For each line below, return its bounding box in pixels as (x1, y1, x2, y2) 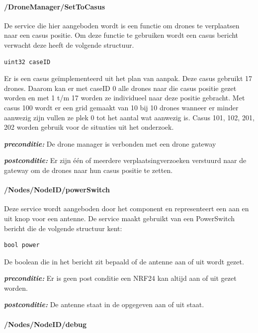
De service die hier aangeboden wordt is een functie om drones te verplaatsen (4, 20, 240, 30)
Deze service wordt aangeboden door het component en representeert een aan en (4, 203, 249, 214)
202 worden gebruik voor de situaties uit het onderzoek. (4, 122, 174, 132)
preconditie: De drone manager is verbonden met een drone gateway (4, 138, 216, 149)
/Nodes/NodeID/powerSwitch (4, 184, 110, 195)
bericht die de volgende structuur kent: (4, 223, 122, 233)
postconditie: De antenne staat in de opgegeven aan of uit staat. (4, 299, 204, 310)
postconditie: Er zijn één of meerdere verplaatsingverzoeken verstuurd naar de (4, 155, 247, 166)
